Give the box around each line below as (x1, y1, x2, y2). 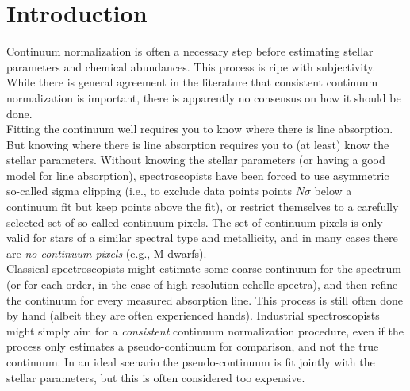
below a (314, 182, 352, 199)
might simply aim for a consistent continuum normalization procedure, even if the (6, 322, 404, 339)
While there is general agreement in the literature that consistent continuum (6, 74, 378, 90)
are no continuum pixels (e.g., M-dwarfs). (6, 244, 207, 261)
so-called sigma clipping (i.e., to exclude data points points (6, 182, 293, 199)
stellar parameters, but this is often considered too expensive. (6, 369, 305, 385)
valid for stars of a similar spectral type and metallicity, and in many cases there (6, 229, 398, 246)
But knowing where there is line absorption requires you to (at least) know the (6, 136, 389, 152)
